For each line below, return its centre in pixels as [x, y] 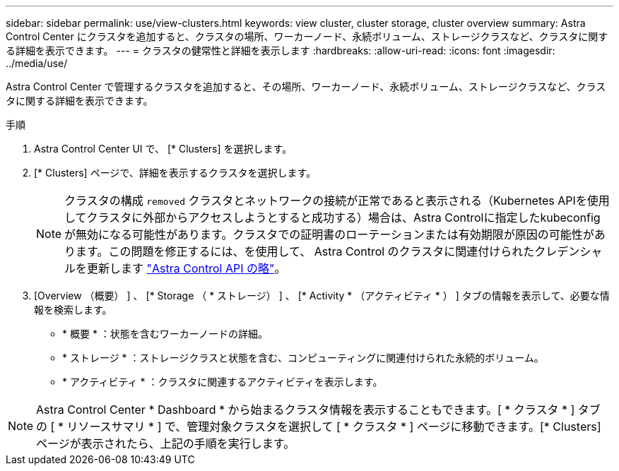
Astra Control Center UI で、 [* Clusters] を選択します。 [163, 149]
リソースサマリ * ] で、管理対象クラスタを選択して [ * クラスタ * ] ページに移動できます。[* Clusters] [334, 427]
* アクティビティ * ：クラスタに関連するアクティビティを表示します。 [223, 382]
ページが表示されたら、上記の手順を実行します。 [166, 443]
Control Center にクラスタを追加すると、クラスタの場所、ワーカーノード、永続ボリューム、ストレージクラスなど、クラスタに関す [307, 36]
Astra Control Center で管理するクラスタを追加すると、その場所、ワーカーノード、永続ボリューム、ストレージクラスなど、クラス [306, 87]
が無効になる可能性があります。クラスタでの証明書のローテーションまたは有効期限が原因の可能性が [329, 234]
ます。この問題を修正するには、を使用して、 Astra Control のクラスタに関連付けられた [305, 251]
